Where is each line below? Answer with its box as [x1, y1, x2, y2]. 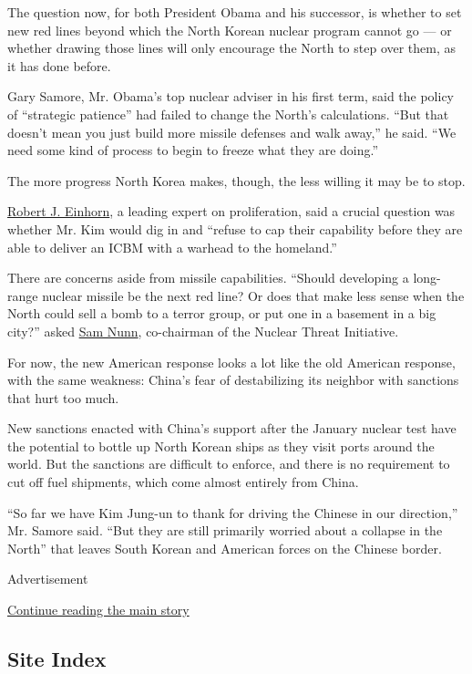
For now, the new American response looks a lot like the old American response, [7, 352, 456, 371]
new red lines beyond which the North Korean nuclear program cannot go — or [7, 20, 452, 39]
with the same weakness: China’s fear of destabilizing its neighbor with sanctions [7, 370, 459, 389]
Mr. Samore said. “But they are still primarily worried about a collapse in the [7, 521, 443, 540]
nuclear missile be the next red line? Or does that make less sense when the [42, 285, 465, 305]
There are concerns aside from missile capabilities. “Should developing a [7, 268, 409, 287]
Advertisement [7, 569, 88, 588]
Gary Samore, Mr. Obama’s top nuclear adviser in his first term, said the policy [7, 87, 454, 106]
